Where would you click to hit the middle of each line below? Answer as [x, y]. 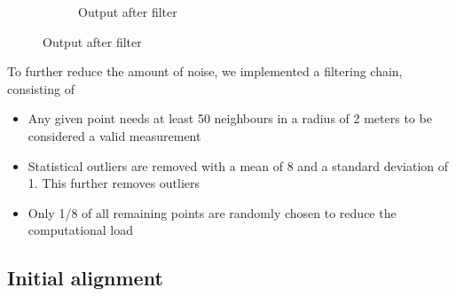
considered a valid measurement [114, 135]
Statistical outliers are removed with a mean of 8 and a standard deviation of [238, 165]
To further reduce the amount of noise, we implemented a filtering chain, [205, 71]
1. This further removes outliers [114, 183]
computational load [81, 230]
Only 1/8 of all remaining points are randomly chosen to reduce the [212, 212]
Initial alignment [85, 278]
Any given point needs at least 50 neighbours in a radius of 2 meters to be [230, 118]
